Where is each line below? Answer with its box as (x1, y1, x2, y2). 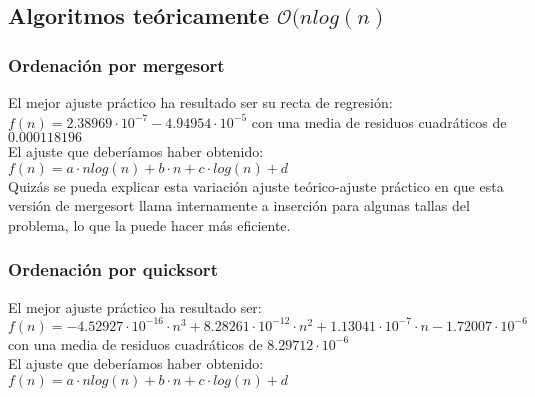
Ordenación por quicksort (8, 257, 218, 282)
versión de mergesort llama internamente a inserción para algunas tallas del (8, 195, 470, 216)
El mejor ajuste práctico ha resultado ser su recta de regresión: (8, 92, 393, 112)
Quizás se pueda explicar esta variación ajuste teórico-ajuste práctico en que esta (8, 175, 504, 196)
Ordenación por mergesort (8, 52, 225, 77)
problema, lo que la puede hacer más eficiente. (8, 214, 291, 235)
